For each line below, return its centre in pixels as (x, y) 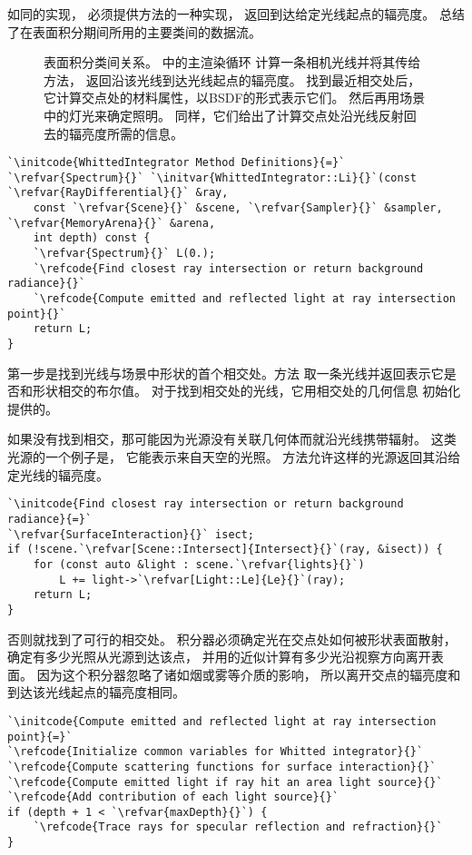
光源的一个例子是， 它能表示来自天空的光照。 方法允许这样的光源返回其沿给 (234, 457)
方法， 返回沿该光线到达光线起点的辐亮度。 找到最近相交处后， (232, 79)
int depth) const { (92, 238)
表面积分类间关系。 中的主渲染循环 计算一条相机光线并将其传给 (232, 62)
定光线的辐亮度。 (58, 474)
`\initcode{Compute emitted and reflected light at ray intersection (222, 721)
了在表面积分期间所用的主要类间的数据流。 (134, 31)
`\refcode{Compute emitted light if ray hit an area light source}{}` (225, 782)
